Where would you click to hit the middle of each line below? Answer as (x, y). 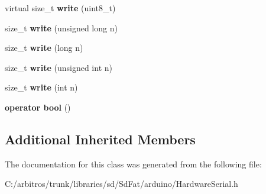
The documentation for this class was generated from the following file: (133, 164)
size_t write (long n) (44, 48)
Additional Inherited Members (100, 139)
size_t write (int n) (41, 87)
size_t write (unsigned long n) (61, 28)
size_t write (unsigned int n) (59, 67)
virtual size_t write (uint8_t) (60, 8)
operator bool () (38, 107)
